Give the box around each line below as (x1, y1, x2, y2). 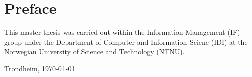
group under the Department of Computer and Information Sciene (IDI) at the (4, 36, 248, 47)
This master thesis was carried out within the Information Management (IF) (4, 27, 240, 37)
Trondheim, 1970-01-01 (4, 63, 75, 73)
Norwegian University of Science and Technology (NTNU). (4, 46, 185, 57)
